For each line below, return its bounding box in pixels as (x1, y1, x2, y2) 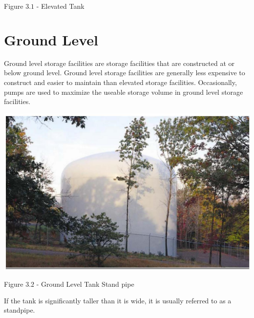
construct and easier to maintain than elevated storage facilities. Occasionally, (4, 77, 237, 87)
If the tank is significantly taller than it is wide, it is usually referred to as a (4, 295, 232, 305)
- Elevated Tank (36, 1, 85, 11)
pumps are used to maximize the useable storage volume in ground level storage (4, 86, 243, 97)
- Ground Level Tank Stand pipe (36, 279, 134, 289)
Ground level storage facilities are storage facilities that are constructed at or (4, 58, 235, 68)
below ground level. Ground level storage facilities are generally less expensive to (4, 67, 245, 78)
